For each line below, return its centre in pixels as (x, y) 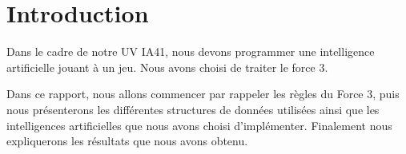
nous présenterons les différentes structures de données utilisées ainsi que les (193, 109)
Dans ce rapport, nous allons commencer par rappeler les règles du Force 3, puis (203, 94)
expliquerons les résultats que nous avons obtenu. (127, 141)
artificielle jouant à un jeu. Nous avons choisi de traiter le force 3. (167, 67)
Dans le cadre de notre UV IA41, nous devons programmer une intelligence (191, 51)
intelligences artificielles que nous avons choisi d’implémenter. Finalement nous (199, 125)
